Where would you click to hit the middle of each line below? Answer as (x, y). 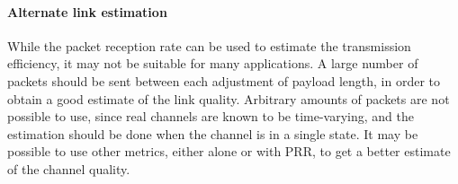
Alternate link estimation (87, 11)
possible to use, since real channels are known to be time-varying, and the (211, 116)
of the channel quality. (69, 168)
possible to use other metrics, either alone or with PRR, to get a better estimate (229, 151)
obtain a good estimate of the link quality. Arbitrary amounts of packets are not (229, 98)
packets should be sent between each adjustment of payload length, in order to (224, 80)
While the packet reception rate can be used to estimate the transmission (209, 45)
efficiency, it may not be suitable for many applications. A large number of (213, 63)
